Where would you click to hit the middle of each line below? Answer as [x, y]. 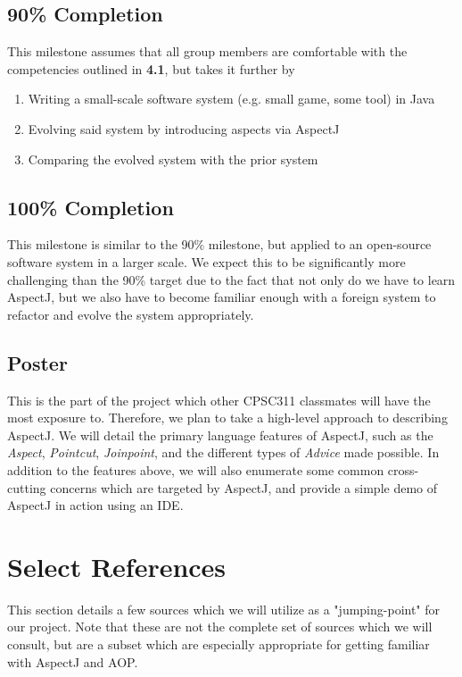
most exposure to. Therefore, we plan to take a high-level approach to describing [227, 418]
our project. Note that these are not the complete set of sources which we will [220, 627]
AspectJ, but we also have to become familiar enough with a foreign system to [222, 297]
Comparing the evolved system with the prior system [173, 159]
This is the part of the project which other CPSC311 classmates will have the [219, 400]
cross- [403, 469]
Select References [117, 566]
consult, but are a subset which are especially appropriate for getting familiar [219, 644]
